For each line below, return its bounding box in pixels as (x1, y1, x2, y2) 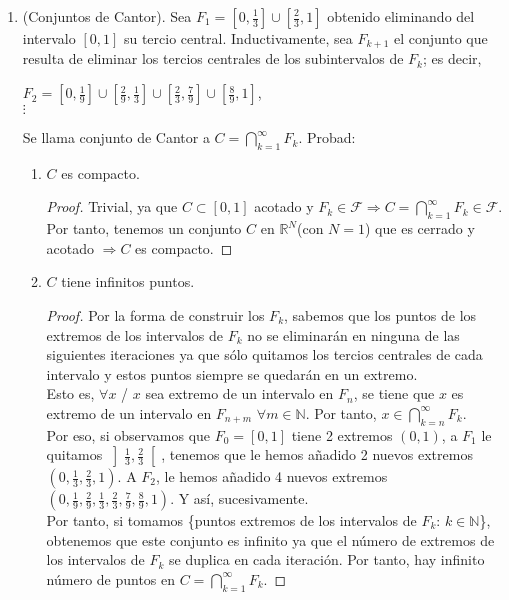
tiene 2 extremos (291, 424, 393, 445)
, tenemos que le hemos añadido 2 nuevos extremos (161, 444, 473, 465)
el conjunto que (394, 28, 488, 48)
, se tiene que (353, 383, 435, 404)
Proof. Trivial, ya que (46, 196, 178, 217)
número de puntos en (46, 568, 176, 589)
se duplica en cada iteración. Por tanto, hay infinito (169, 549, 485, 570)
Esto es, (46, 383, 95, 404)
